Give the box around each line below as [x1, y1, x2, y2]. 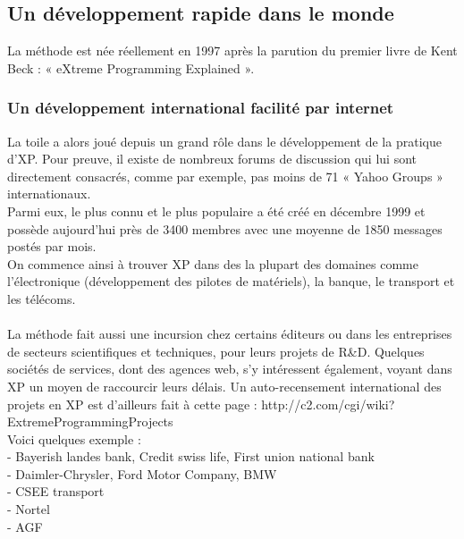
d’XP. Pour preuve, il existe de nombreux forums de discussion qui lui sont [7, 149, 417, 168]
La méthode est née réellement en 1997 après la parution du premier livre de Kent [7, 41, 458, 60]
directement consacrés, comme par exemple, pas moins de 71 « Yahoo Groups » [7, 166, 443, 185]
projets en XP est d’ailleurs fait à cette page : [7, 394, 257, 413]
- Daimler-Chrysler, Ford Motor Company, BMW [7, 464, 277, 483]
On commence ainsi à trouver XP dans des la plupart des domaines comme [7, 254, 418, 273]
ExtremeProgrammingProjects [7, 412, 173, 431]
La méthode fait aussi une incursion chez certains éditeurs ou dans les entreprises [7, 324, 452, 343]
